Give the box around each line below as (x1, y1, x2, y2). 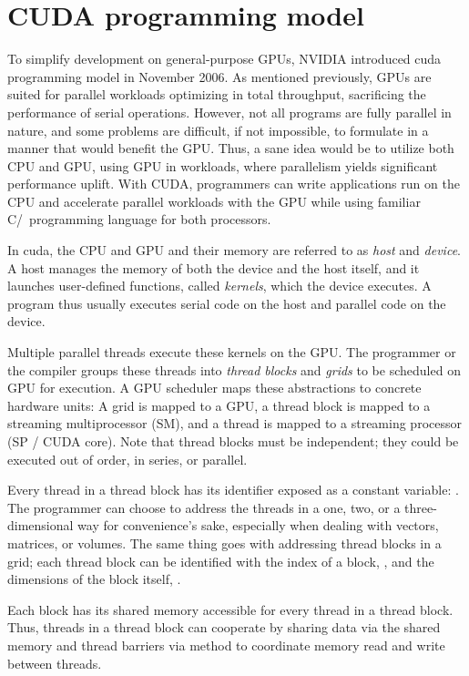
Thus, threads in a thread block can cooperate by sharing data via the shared (7, 618, 441, 637)
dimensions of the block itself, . (7, 569, 181, 589)
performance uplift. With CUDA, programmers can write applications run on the (7, 174, 460, 193)
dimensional (7, 516, 74, 535)
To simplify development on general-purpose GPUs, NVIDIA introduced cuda (7, 49, 442, 68)
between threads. (7, 653, 102, 672)
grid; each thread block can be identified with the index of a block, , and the (7, 551, 434, 570)
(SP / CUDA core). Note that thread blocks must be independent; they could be (7, 432, 459, 450)
